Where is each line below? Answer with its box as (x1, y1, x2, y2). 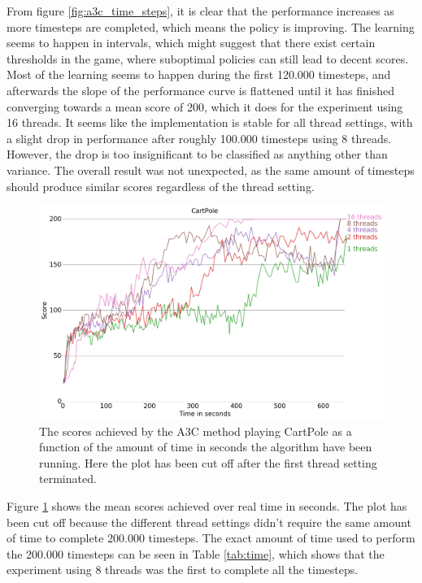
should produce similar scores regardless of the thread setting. (7, 177, 315, 194)
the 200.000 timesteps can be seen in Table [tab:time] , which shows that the (7, 545, 385, 562)
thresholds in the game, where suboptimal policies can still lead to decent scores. (7, 50, 409, 67)
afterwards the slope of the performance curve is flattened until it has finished (7, 81, 394, 98)
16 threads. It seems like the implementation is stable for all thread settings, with (7, 114, 413, 131)
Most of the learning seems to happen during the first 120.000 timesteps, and (7, 66, 391, 83)
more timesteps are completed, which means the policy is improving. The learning (7, 18, 415, 35)
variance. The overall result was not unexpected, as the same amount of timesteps (7, 161, 415, 178)
